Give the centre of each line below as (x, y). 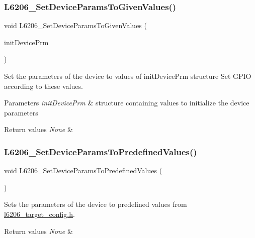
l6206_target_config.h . (39, 214)
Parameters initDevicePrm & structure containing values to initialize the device (127, 103)
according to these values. (44, 86)
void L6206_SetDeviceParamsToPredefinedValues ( (83, 170)
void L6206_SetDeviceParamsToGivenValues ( (75, 25)
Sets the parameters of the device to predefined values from (96, 204)
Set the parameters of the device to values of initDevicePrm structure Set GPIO (128, 76)
